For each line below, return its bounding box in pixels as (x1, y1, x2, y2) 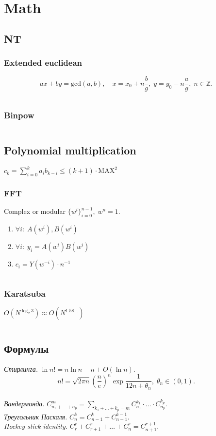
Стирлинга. (4, 363, 38, 374)
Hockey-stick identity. (4, 421, 67, 431)
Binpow (4, 109, 34, 121)
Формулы (4, 341, 49, 356)
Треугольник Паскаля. (4, 411, 67, 421)
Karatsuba (4, 287, 46, 300)
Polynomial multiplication (4, 143, 136, 158)
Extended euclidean (4, 57, 83, 69)
